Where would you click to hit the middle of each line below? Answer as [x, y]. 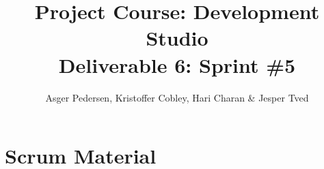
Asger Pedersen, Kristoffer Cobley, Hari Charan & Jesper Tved [177, 97]
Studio [177, 38]
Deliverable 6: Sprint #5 [177, 64]
